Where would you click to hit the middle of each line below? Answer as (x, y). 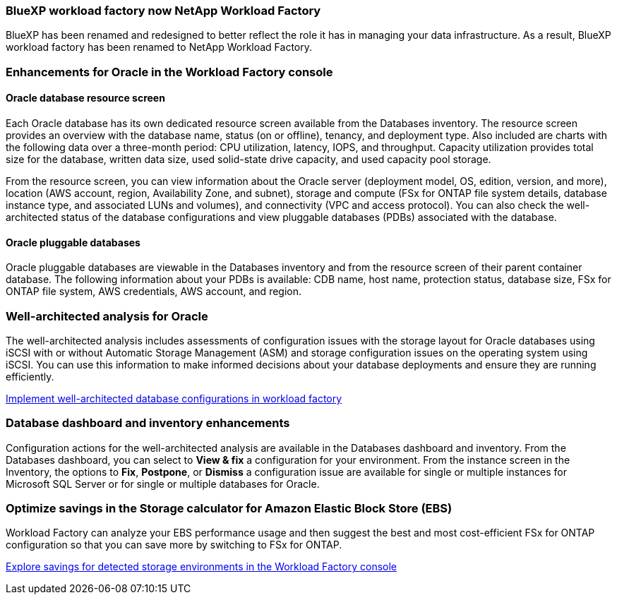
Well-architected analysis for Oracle (107, 316)
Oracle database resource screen (85, 98)
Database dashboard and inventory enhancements (148, 423)
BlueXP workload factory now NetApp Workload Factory (163, 11)
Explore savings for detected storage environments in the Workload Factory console (201, 567)
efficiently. (30, 376)
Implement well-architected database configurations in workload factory (174, 398)
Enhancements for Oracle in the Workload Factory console (169, 72)
